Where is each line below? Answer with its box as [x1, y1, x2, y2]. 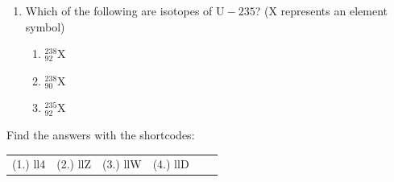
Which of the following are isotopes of [25, 2, 213, 19]
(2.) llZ [56, 155, 92, 172]
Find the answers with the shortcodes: [6, 126, 195, 143]
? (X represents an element [255, 2, 388, 19]
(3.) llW [102, 155, 142, 172]
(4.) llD [152, 155, 189, 172]
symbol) [25, 18, 65, 35]
